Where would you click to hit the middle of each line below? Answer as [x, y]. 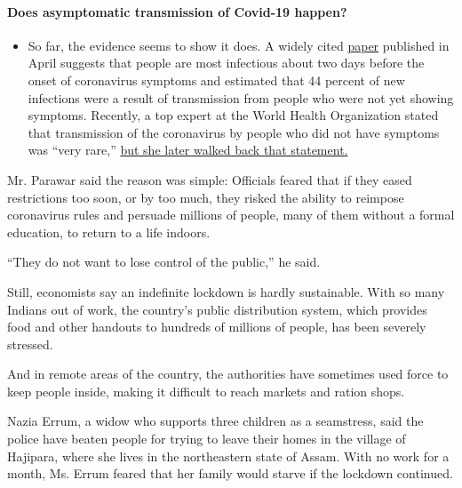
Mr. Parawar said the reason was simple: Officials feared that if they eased [210, 179]
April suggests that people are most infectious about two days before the [226, 63]
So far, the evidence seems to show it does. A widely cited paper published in [239, 45]
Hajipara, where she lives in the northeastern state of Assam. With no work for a [228, 456]
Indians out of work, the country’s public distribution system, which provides [217, 309]
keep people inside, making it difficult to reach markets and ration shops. [206, 391]
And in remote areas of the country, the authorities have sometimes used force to [228, 374]
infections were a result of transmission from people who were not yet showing [241, 97]
